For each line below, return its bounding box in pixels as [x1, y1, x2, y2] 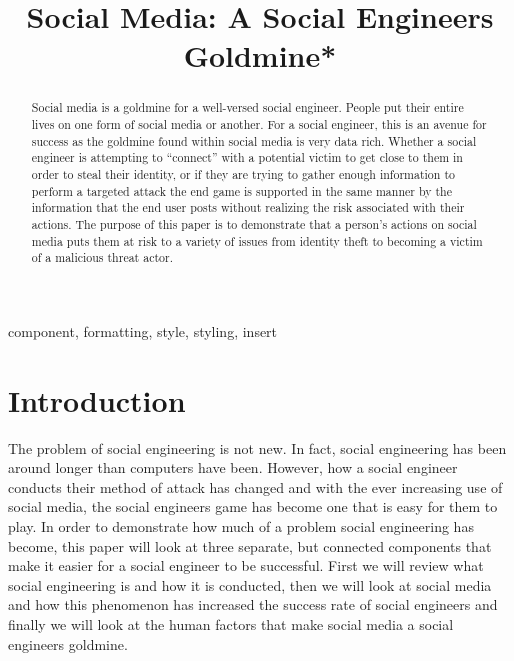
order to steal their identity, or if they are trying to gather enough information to [31, 165, 455, 182]
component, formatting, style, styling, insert [8, 320, 278, 341]
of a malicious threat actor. [31, 249, 173, 266]
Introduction [8, 379, 186, 420]
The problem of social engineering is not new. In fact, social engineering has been [8, 437, 507, 458]
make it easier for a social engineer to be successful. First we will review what [8, 555, 484, 576]
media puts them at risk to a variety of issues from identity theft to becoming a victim [31, 232, 483, 249]
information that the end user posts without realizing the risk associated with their [31, 199, 465, 216]
